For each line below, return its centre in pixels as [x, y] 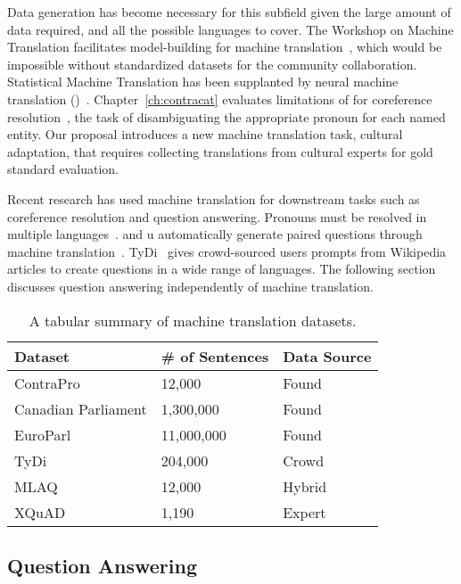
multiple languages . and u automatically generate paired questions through [215, 234]
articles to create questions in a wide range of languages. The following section [222, 269]
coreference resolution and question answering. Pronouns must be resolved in [217, 216]
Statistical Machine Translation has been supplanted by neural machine [203, 82]
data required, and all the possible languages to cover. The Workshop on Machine [230, 29]
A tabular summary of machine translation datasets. [193, 320]
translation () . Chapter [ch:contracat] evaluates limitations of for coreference [220, 99]
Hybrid [305, 486]
